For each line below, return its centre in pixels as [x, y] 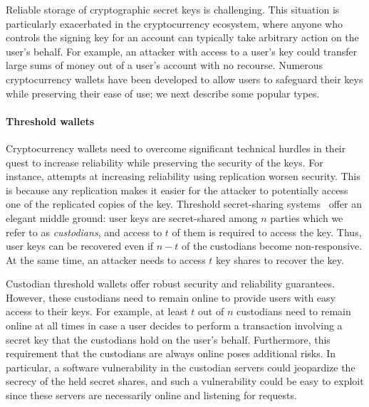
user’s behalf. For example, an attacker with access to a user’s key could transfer [182, 51]
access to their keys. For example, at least [97, 311]
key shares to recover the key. [280, 259]
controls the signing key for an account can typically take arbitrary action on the [182, 37]
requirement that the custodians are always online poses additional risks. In [171, 353]
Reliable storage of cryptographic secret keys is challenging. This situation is [173, 9]
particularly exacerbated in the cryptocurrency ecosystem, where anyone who [174, 23]
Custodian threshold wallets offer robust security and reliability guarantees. [170, 284]
